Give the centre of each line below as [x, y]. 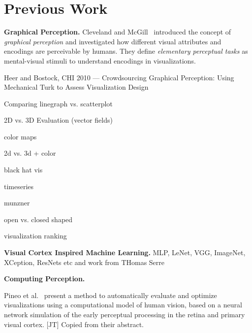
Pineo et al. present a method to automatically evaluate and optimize [110, 295]
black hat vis [23, 170]
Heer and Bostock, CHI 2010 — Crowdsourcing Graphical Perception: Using [119, 77]
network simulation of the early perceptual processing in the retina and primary [125, 314]
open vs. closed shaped [38, 219]
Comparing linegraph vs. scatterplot [58, 103]
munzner [17, 203]
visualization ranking [35, 236]
